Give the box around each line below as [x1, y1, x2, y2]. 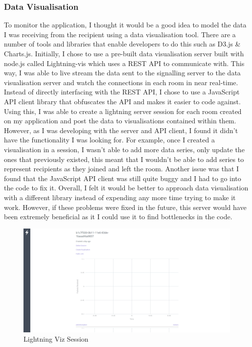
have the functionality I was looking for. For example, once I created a [4, 135, 215, 145]
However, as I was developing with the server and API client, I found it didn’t [4, 125, 238, 135]
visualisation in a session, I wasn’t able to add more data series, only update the [4, 144, 245, 154]
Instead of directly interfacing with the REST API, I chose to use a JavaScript [4, 87, 240, 97]
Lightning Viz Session [23, 334, 89, 344]
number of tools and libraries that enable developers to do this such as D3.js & [4, 39, 241, 49]
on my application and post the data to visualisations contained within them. [4, 116, 236, 126]
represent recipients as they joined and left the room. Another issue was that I [4, 163, 239, 174]
